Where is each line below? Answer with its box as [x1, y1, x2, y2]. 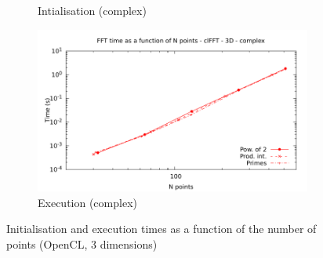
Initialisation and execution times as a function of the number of [6, 220, 317, 237]
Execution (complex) [38, 194, 137, 210]
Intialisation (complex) [38, 2, 147, 18]
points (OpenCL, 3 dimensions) [6, 235, 158, 252]
